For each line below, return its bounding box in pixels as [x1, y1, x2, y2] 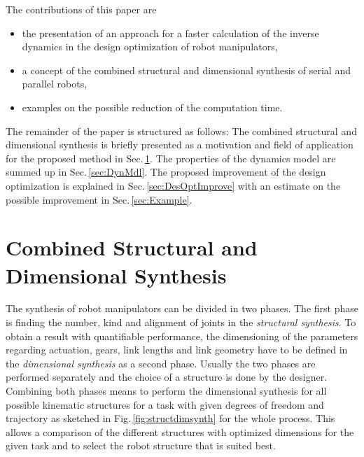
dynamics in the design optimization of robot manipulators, [22, 39, 278, 54]
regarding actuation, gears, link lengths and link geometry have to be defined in [6, 342, 348, 357]
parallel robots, [22, 76, 87, 91]
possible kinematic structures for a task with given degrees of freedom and [6, 397, 324, 412]
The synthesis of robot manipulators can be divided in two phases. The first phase [6, 301, 358, 316]
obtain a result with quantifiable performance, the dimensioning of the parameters [6, 328, 358, 343]
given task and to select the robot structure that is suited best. [6, 438, 276, 453]
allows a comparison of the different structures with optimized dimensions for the [6, 424, 354, 439]
